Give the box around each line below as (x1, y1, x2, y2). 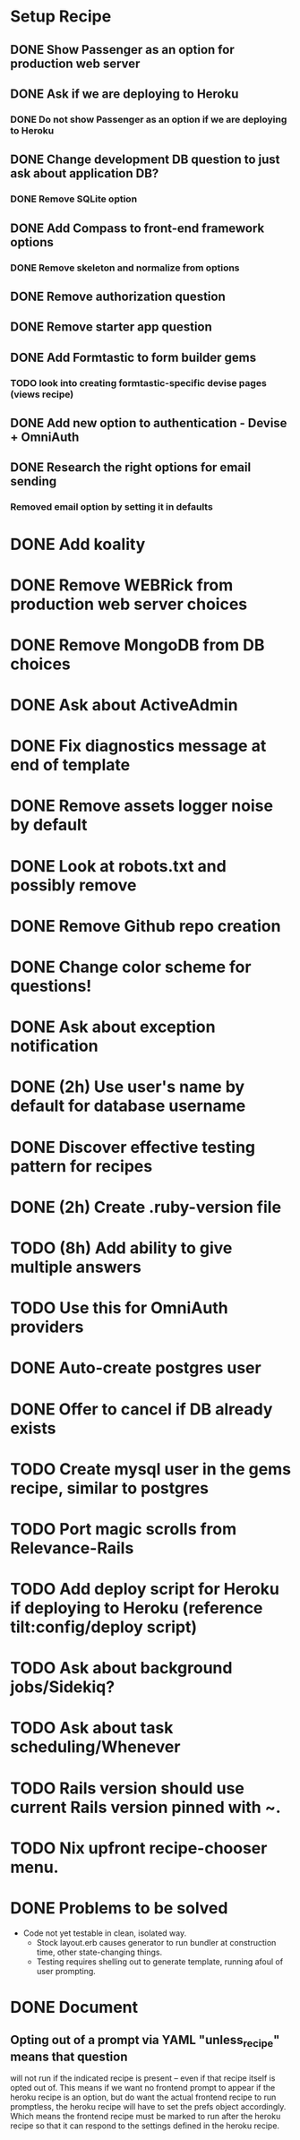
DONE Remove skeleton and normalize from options (10, 262, 240, 274)
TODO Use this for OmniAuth (10, 1298, 228, 1319)
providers (10, 1317, 84, 1337)
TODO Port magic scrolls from (10, 1518, 237, 1539)
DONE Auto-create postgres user (10, 1358, 262, 1379)
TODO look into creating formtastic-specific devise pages (10, 376, 267, 389)
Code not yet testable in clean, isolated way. (22, 1928, 187, 1938)
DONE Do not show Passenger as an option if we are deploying (10, 113, 287, 125)
